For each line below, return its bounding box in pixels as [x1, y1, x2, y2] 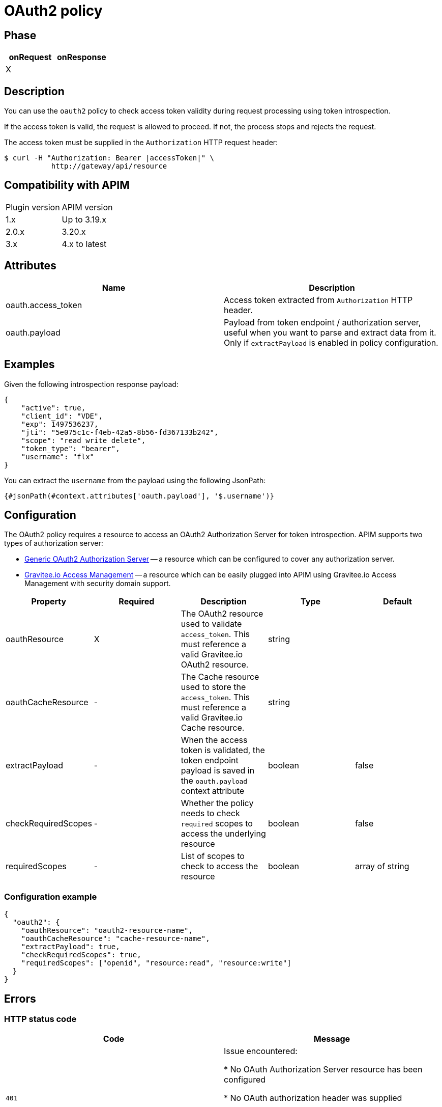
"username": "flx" [21, 452, 95, 461]
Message [313, 1034, 350, 1044]
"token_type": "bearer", [21, 444, 120, 453]
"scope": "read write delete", [21, 436, 146, 445]
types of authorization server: [4, 539, 103, 548]
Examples [4, 358, 55, 371]
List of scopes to [181, 851, 245, 862]
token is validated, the [181, 745, 265, 756]
